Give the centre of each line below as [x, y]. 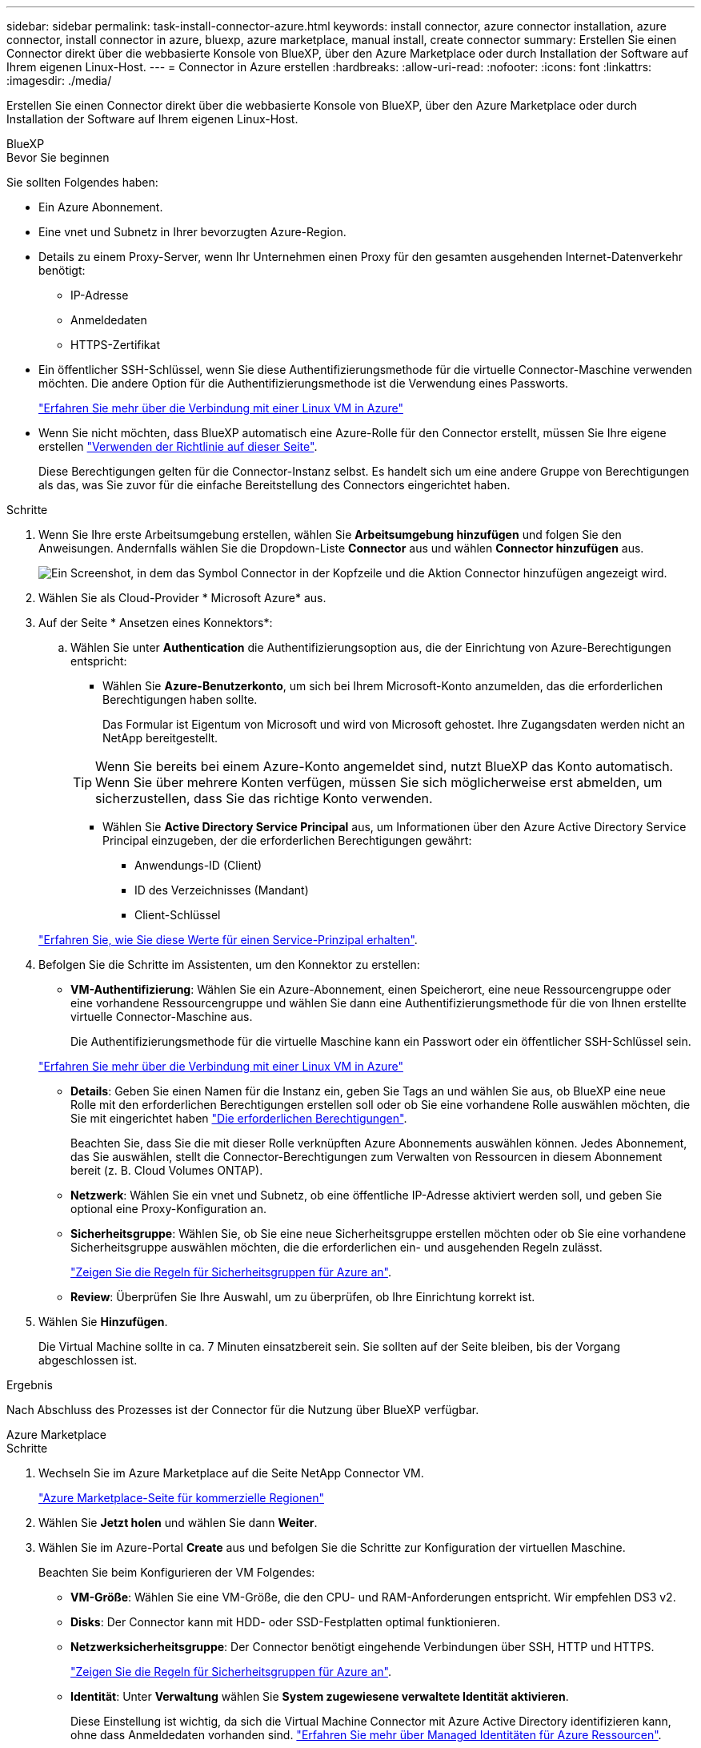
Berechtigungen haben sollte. [180, 699]
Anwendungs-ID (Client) [198, 865]
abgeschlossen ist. [88, 1360]
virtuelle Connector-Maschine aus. [162, 1017]
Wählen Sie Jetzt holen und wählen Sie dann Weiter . [178, 1523]
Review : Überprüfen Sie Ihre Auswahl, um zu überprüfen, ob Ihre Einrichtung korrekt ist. [303, 1297]
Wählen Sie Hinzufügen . [103, 1322]
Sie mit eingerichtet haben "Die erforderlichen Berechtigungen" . [239, 1118]
